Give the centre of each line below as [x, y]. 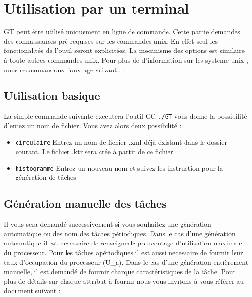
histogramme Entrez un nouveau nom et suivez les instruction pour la [119, 167]
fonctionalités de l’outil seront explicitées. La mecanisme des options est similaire [124, 50]
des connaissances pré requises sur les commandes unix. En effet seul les [111, 41]
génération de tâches [46, 177]
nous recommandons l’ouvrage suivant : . [65, 69]
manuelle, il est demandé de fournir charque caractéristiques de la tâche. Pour [120, 271]
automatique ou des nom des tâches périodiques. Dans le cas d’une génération [120, 233]
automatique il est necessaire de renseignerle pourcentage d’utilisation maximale [123, 243]
